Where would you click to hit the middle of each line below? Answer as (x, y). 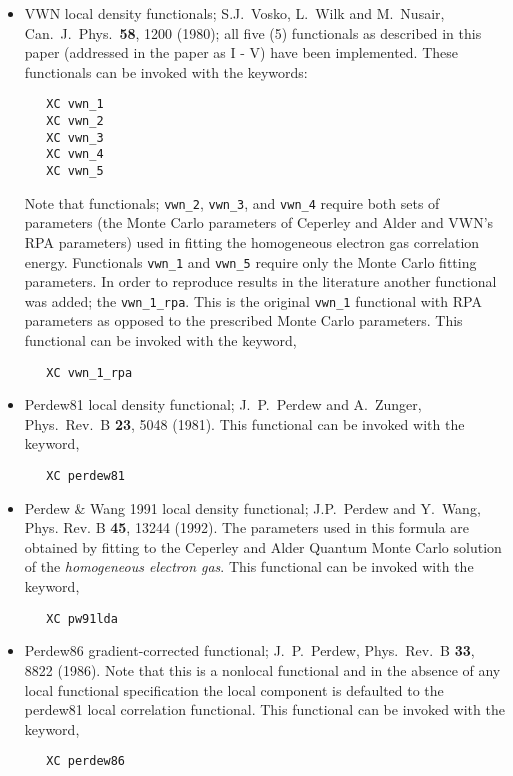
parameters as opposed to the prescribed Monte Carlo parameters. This (243, 320)
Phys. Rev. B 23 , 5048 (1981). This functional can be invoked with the (244, 423)
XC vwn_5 (75, 171)
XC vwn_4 (75, 154)
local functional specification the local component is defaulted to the (234, 689)
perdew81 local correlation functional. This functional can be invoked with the (264, 709)
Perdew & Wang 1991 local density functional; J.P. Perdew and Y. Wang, (252, 507)
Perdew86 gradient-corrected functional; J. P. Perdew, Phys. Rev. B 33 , (249, 650)
